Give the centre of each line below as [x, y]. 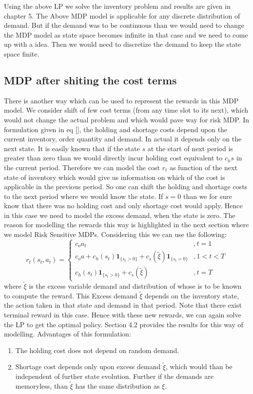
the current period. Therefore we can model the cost [82, 167]
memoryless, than [41, 385]
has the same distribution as [117, 385]
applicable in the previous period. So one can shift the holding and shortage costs [126, 187]
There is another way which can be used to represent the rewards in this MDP [121, 100]
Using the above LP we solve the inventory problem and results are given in [117, 6]
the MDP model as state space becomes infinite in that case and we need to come [126, 34]
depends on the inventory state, [192, 295]
